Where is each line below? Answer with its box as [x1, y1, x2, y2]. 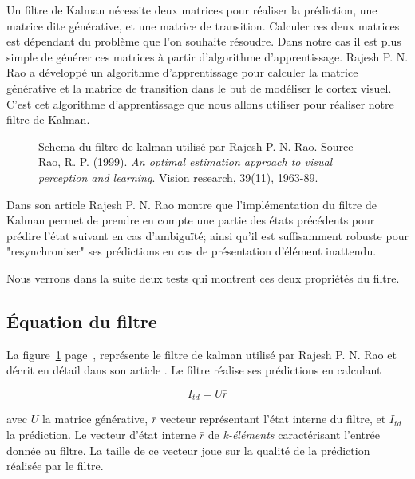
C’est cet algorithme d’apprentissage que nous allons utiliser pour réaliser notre [6, 95, 394, 112]
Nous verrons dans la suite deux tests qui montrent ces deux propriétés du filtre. [6, 269, 400, 286]
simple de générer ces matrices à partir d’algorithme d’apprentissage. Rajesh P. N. [6, 48, 409, 65]
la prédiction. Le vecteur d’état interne [6, 426, 196, 442]
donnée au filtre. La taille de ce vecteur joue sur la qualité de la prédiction [6, 441, 370, 458]
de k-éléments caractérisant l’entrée [207, 426, 380, 442]
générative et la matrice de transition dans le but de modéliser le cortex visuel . [6, 79, 392, 96]
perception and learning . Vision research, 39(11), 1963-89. [38, 168, 318, 185]
